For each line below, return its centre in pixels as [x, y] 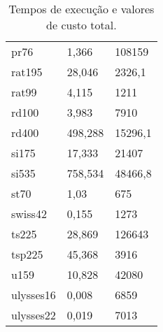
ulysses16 [34, 295]
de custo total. [81, 25]
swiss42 [29, 214]
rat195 [27, 72]
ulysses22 [34, 315]
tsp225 [27, 254]
